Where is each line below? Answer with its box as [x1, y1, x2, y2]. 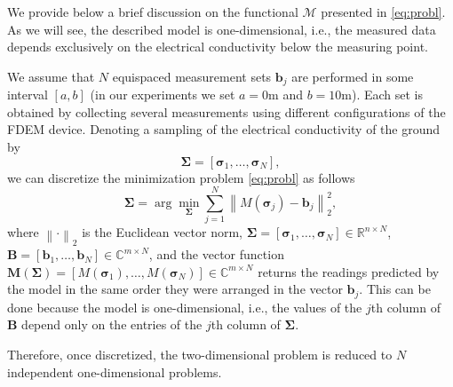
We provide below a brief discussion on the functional [7, 3, 298, 20]
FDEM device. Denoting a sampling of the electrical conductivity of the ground [7, 120, 441, 138]
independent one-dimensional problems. [7, 362, 222, 381]
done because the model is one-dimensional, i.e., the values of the [7, 297, 362, 316]
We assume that [7, 67, 95, 85]
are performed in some [291, 67, 414, 85]
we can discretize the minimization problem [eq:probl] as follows [7, 168, 355, 186]
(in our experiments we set [90, 85, 235, 104]
